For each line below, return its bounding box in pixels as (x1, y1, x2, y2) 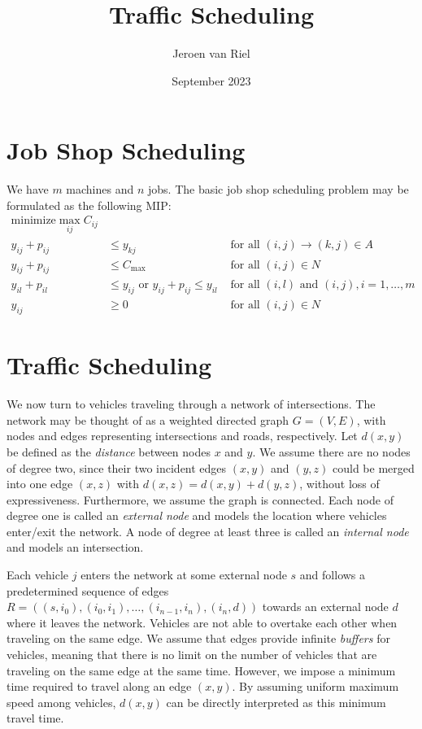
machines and (66, 181, 134, 198)
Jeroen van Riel (172, 45, 250, 62)
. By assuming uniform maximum (232, 678, 399, 695)
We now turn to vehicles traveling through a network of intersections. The (7, 395, 376, 413)
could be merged (333, 459, 415, 476)
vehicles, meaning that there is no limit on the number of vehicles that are (7, 646, 377, 663)
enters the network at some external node (80, 566, 287, 583)
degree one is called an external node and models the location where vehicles (7, 507, 387, 524)
